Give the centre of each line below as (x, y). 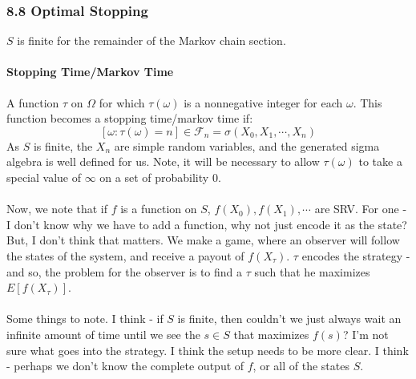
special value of (44, 177)
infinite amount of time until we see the (103, 334)
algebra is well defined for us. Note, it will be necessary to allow (163, 161)
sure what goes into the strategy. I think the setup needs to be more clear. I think (208, 350)
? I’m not (366, 334)
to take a (380, 161)
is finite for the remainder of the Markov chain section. (151, 40)
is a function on (159, 209)
